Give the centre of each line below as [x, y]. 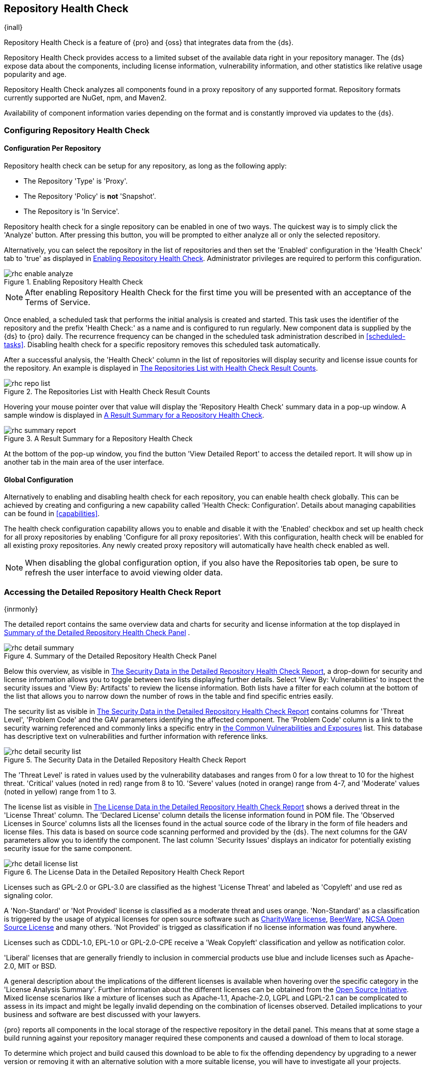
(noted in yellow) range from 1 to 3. [60, 791]
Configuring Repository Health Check [77, 130]
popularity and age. [35, 74]
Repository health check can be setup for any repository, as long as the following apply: [146, 166]
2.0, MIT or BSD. [30, 966]
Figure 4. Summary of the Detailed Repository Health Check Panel [110, 656]
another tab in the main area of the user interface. [84, 462]
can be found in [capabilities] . [52, 514]
